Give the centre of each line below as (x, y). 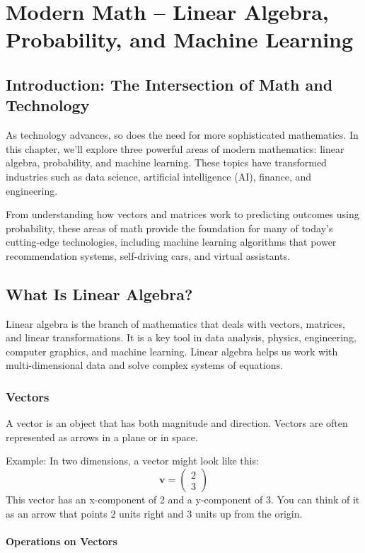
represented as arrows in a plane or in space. (102, 437)
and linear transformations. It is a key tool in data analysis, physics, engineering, (181, 337)
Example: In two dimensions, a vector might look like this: (132, 461)
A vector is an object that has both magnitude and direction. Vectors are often (177, 423)
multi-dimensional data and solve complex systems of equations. (145, 365)
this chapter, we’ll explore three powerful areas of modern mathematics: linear (175, 148)
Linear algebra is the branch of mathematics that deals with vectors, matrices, (175, 323)
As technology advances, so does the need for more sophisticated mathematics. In (182, 135)
